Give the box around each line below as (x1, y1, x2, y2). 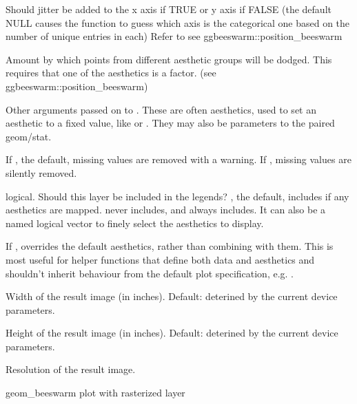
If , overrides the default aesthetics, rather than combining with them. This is (6, 239, 334, 253)
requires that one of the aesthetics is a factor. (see (6, 65, 216, 80)
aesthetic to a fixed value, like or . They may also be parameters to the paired (6, 116, 335, 130)
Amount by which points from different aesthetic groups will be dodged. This (6, 52, 332, 66)
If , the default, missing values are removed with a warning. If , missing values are (6, 152, 351, 167)
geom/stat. (6, 129, 52, 143)
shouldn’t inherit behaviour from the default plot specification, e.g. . (6, 266, 294, 280)
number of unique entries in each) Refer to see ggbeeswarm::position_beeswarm (6, 29, 343, 43)
